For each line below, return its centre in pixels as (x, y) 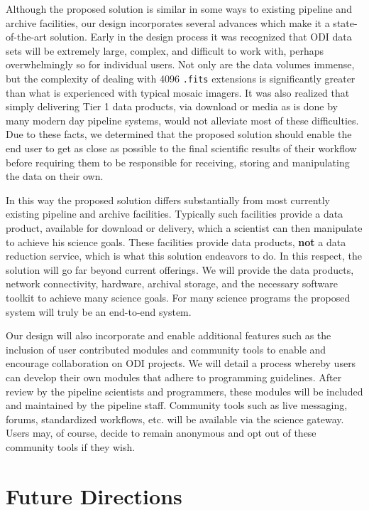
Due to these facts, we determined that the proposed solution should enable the (179, 134)
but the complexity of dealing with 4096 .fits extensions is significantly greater (181, 78)
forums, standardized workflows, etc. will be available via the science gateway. (175, 419)
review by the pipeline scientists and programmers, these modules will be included (184, 391)
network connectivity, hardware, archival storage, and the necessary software (172, 283)
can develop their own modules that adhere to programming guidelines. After (174, 377)
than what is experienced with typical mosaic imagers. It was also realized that (178, 92)
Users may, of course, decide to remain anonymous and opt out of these (161, 433)
